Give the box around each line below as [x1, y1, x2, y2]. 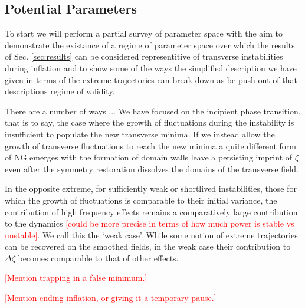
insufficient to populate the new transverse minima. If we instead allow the [5, 127, 275, 140]
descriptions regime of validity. [5, 85, 115, 97]
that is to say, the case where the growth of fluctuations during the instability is [5, 116, 294, 129]
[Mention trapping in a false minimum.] [5, 271, 147, 284]
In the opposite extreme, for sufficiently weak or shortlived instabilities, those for [5, 182, 297, 195]
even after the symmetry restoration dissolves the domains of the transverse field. [5, 162, 299, 175]
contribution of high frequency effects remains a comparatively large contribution [5, 205, 298, 218]
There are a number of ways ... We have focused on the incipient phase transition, [5, 104, 301, 117]
